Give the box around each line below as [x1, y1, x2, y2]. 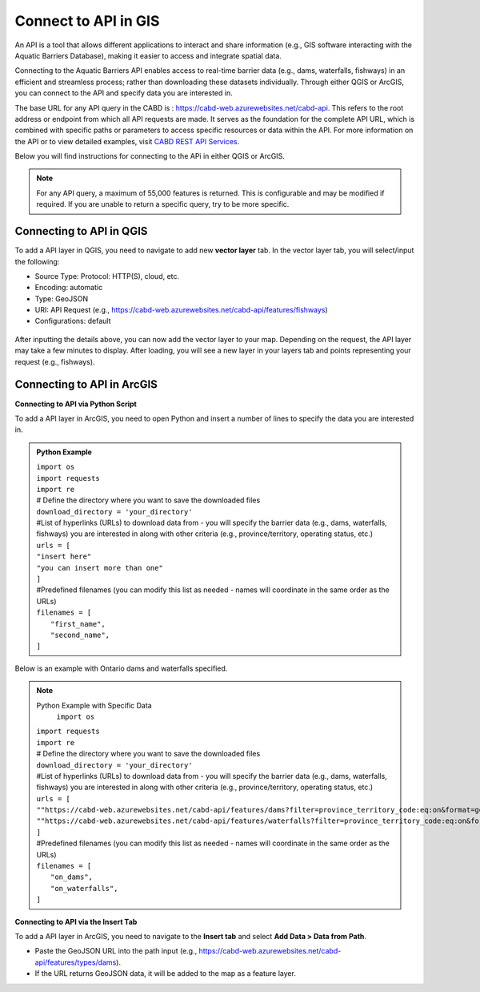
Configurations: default [34, 317, 111, 326]
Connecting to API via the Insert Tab [14, 917, 138, 926]
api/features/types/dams [34, 958, 117, 967]
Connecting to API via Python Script [14, 399, 138, 409]
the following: [14, 256, 60, 266]
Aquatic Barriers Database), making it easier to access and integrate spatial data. [14, 50, 282, 60]
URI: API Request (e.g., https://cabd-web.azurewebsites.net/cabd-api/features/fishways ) [34, 305, 328, 315]
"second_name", [50, 630, 110, 639]
